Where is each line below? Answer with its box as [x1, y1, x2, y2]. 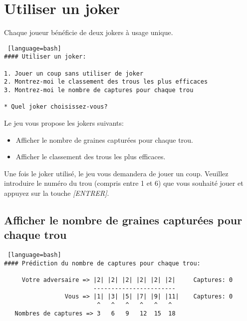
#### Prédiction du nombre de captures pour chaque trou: [4, 259, 201, 267]
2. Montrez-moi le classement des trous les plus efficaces [4, 78, 208, 86]
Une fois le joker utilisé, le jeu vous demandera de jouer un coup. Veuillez [4, 168, 229, 178]
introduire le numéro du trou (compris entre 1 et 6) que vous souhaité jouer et [4, 178, 244, 188]
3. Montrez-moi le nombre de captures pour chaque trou [4, 87, 194, 94]
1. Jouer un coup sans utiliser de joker [4, 70, 144, 77]
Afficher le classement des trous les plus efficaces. [15, 151, 166, 162]
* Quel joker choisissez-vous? [4, 103, 108, 111]
